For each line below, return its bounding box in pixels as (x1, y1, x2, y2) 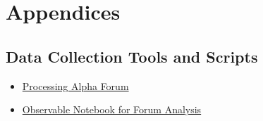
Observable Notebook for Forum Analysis (22, 102, 202, 117)
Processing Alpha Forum (22, 78, 129, 93)
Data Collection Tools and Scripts (6, 45, 258, 67)
